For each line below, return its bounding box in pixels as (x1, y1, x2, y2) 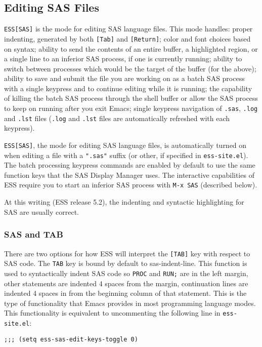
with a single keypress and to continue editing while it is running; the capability (4, 83, 252, 93)
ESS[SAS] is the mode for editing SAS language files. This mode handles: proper (4, 23, 253, 34)
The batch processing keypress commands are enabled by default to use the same (4, 160, 255, 170)
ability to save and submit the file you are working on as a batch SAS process (4, 73, 245, 84)
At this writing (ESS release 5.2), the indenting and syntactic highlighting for (4, 197, 244, 207)
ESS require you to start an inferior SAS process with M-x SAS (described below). (4, 179, 257, 190)
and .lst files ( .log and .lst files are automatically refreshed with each (4, 112, 230, 123)
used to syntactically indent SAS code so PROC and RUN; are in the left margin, (4, 267, 248, 278)
